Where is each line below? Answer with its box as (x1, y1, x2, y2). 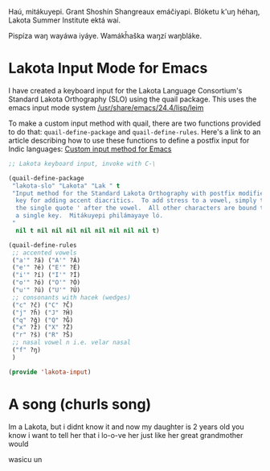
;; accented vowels (11, 249, 78, 257)
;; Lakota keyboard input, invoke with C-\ (8, 159, 157, 167)
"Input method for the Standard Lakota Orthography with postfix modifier (11, 189, 268, 197)
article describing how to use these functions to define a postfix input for (8, 135, 250, 145)
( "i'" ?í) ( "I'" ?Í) (11, 271, 81, 279)
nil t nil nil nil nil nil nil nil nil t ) (15, 226, 160, 234)
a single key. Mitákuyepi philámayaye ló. (15, 212, 163, 220)
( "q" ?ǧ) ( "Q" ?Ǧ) (11, 316, 74, 324)
